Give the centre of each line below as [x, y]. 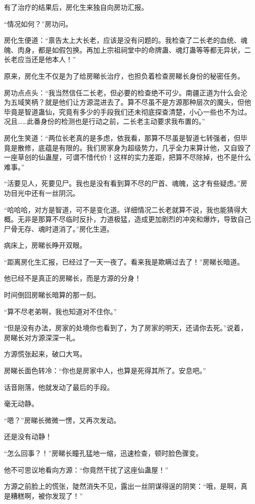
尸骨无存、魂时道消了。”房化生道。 [59, 228]
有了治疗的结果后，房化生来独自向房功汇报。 [76, 7]
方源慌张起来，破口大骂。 [45, 354]
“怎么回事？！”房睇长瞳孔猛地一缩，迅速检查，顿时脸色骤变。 [103, 453]
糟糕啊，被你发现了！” [47, 495]
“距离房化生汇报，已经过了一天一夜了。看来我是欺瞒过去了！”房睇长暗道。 [124, 261]
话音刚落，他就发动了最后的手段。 [59, 387]
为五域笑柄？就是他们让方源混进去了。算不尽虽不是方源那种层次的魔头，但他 [127, 102]
